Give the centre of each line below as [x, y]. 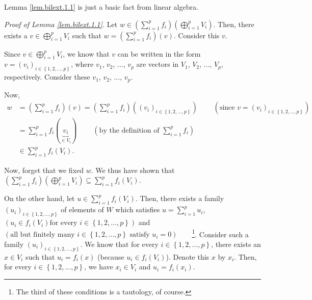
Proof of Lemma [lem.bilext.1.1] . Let [61, 24]
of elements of [82, 209]
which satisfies [138, 209]
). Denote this [188, 256]
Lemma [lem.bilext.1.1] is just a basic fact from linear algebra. [101, 7]
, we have [99, 267]
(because [111, 256]
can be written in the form [159, 53]
